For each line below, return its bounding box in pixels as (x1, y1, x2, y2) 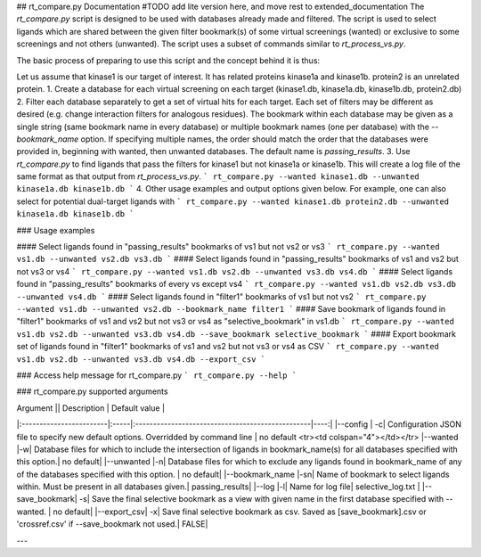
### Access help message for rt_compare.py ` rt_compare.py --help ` (16, 370, 298, 381)
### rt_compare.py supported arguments (16, 386, 168, 397)
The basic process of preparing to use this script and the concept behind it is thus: (16, 54, 321, 66)
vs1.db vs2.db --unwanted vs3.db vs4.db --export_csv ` (16, 354, 266, 365)
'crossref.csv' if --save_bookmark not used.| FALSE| (16, 519, 208, 529)
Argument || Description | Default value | (16, 402, 165, 414)
